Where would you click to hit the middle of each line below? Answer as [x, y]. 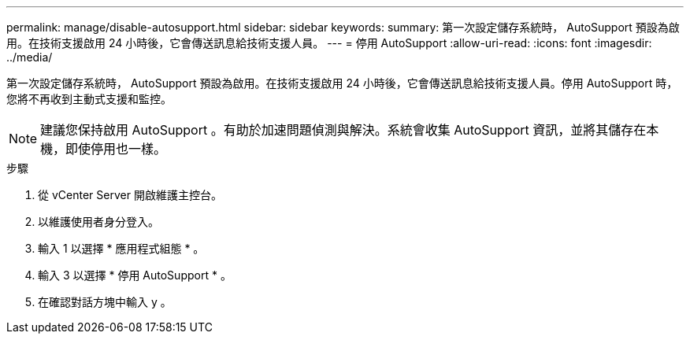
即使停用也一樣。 [116, 149]
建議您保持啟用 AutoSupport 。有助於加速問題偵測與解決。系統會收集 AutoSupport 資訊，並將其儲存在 [343, 130]
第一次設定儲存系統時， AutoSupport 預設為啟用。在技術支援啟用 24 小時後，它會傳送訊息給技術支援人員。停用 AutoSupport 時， [342, 83]
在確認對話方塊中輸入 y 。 [105, 302]
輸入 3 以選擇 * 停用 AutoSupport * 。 [135, 275]
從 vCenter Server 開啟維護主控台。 [130, 195]
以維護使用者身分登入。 [98, 222]
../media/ [30, 57]
